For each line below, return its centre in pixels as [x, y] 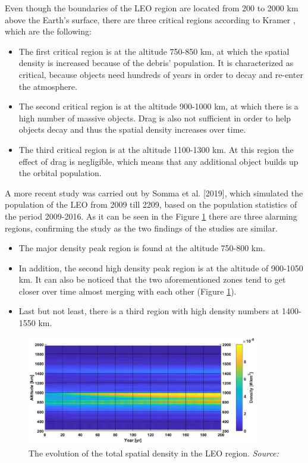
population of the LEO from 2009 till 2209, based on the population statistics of [151, 204]
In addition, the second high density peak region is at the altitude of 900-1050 [161, 268]
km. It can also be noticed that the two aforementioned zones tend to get [152, 279]
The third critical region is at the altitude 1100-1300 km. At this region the [156, 149]
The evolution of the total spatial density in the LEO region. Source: [154, 453]
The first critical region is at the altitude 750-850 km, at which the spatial [154, 51]
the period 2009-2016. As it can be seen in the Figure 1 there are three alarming [151, 216]
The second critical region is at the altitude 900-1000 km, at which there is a [158, 106]
